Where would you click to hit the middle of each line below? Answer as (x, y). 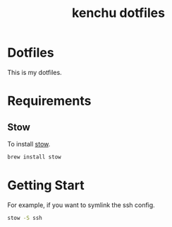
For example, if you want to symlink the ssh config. (81, 205)
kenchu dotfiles (118, 13)
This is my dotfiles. (35, 72)
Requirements (49, 101)
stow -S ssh (25, 218)
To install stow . (29, 144)
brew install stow (34, 157)
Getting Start (46, 185)
